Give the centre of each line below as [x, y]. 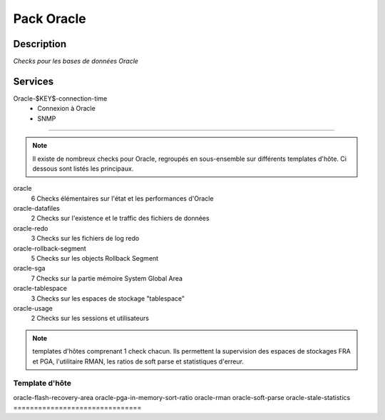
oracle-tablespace [40, 289]
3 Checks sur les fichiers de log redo [85, 239]
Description [40, 44]
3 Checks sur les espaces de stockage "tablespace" [108, 298]
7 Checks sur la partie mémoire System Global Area [107, 278]
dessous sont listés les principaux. [83, 169]
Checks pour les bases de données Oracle [76, 61]
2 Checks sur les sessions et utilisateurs [90, 319]
